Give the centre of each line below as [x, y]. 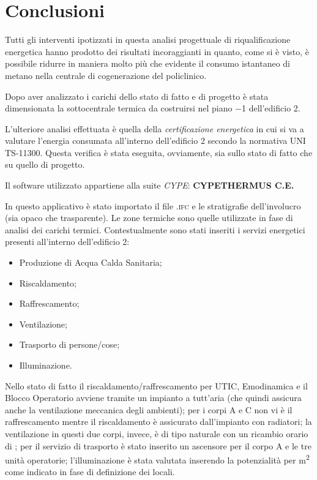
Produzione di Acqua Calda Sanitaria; [91, 262]
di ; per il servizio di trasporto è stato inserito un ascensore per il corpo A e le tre [158, 445]
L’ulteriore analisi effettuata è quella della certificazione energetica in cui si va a [155, 128]
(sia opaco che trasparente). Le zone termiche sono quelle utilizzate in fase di [149, 218]
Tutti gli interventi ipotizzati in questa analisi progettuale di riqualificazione [148, 39]
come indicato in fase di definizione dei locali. [90, 472]
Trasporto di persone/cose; [69, 344]
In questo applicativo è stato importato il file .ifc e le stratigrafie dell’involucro [153, 205]
